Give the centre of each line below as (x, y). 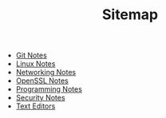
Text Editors (36, 106)
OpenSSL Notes (42, 81)
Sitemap (130, 15)
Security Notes (40, 98)
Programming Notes (49, 89)
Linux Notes (36, 64)
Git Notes (32, 55)
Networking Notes (46, 73)
